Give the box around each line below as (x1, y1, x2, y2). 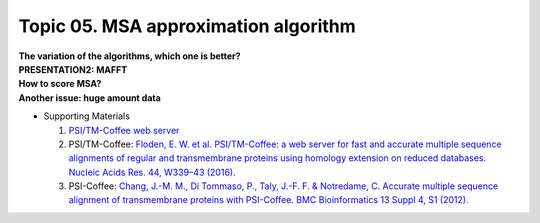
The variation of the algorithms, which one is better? (18, 50, 241, 62)
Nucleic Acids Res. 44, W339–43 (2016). (68, 166, 236, 178)
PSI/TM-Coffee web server (68, 124, 180, 136)
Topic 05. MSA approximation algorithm (18, 15, 357, 37)
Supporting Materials (43, 110, 130, 122)
